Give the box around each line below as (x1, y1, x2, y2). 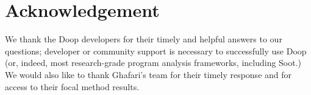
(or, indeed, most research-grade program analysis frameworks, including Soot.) (5, 56, 302, 69)
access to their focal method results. (5, 80, 140, 93)
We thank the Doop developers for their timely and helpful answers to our (5, 33, 282, 45)
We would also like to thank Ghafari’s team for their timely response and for (5, 68, 292, 80)
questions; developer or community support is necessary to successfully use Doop (5, 44, 307, 57)
